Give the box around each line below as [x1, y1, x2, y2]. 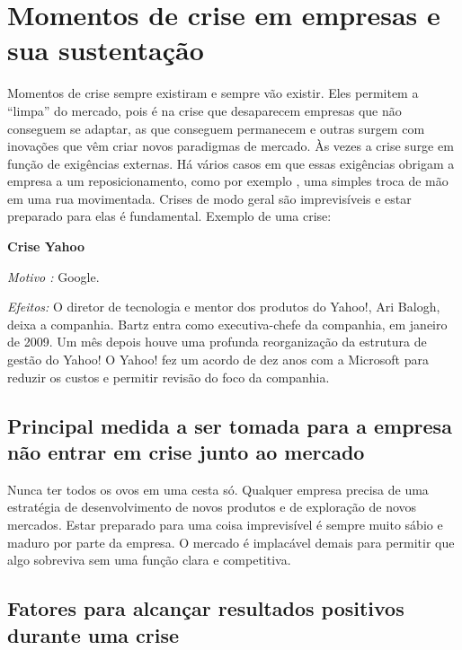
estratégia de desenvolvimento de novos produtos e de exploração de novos [7, 497, 417, 516]
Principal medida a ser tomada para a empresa [7, 411, 452, 439]
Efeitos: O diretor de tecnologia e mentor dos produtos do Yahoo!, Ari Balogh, [7, 297, 440, 316]
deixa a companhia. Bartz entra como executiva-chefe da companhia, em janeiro [7, 314, 448, 333]
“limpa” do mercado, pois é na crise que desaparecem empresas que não [7, 101, 402, 119]
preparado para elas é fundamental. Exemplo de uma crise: [7, 206, 332, 225]
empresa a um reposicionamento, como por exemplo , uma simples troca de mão [7, 171, 449, 190]
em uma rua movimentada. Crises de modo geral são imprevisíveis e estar [7, 189, 412, 207]
